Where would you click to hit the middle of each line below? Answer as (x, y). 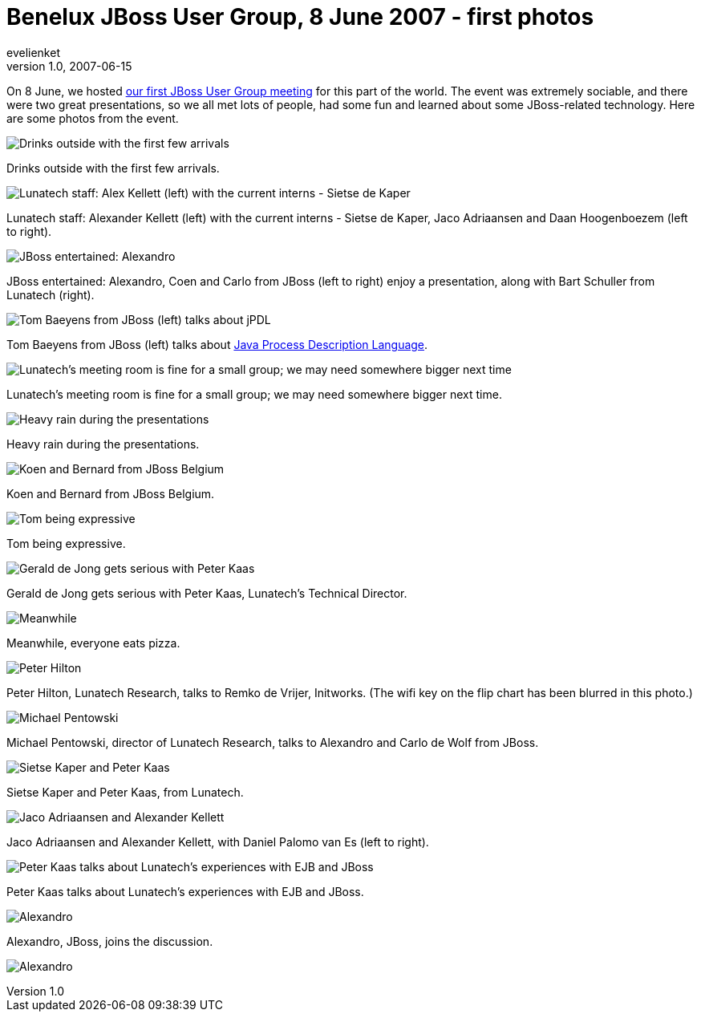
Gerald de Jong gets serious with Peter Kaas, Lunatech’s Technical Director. (207, 593)
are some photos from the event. (93, 118)
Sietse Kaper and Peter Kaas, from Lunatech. (125, 792)
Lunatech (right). (51, 294)
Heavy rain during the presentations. (103, 444)
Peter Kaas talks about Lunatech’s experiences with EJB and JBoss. (185, 891)
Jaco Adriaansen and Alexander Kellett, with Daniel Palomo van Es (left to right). (218, 842)
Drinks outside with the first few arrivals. (113, 168)
